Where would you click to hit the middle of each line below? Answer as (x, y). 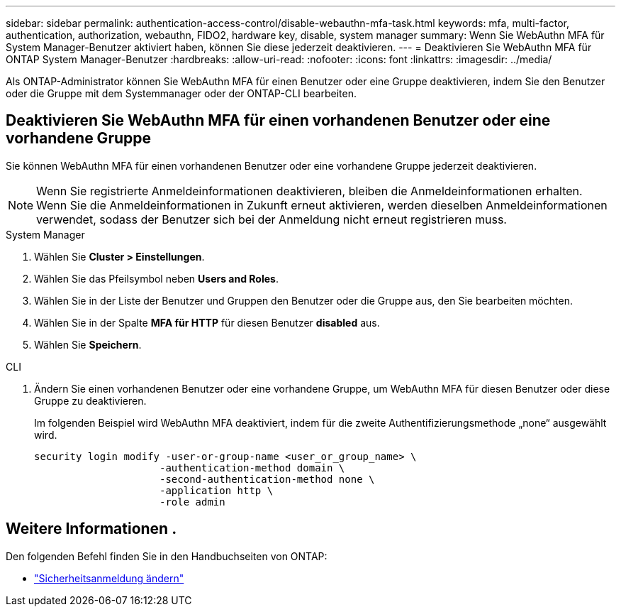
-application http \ (217, 490)
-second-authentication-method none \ (267, 479)
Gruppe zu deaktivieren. (90, 400)
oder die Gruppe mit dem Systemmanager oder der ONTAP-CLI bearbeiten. (181, 93)
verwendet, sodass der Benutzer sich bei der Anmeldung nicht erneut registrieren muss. (272, 219)
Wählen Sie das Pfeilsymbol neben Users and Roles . (156, 278)
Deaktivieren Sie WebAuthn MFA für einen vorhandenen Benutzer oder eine (278, 121)
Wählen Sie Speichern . (88, 344)
